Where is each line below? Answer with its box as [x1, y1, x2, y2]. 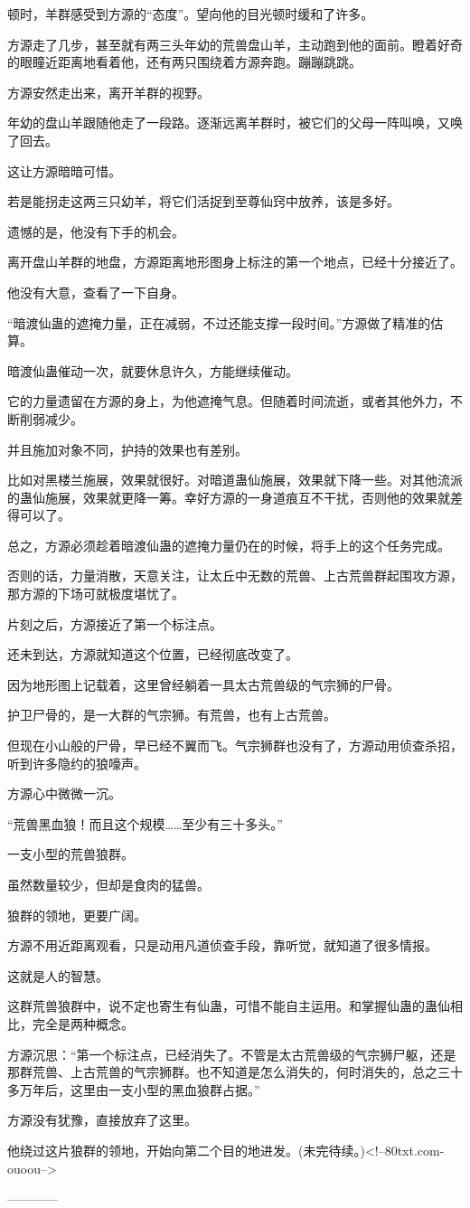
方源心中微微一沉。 [7, 784, 121, 803]
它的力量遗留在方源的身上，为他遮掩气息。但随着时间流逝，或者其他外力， [7, 392, 450, 411]
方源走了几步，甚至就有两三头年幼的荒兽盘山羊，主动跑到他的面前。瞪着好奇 [7, 34, 463, 53]
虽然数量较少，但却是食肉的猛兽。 [7, 875, 210, 893]
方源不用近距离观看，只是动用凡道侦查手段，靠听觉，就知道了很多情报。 [7, 936, 437, 955]
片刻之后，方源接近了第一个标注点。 [7, 614, 222, 633]
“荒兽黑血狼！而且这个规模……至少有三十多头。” [7, 814, 283, 833]
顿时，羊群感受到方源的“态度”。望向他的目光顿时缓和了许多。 [7, 5, 374, 23]
